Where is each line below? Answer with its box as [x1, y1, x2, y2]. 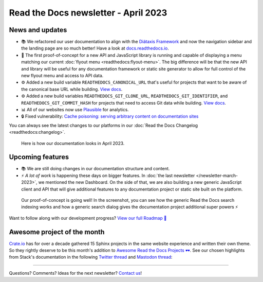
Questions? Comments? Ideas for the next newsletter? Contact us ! [9, 270, 142, 276]
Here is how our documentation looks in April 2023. [21, 140, 125, 146]
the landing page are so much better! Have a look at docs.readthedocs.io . [21, 45, 169, 51]
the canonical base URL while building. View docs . [21, 86, 123, 92]
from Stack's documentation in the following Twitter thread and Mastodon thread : [9, 254, 173, 260]
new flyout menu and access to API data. [21, 73, 104, 79]
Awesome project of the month [9, 228, 105, 236]
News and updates [9, 26, 67, 34]
